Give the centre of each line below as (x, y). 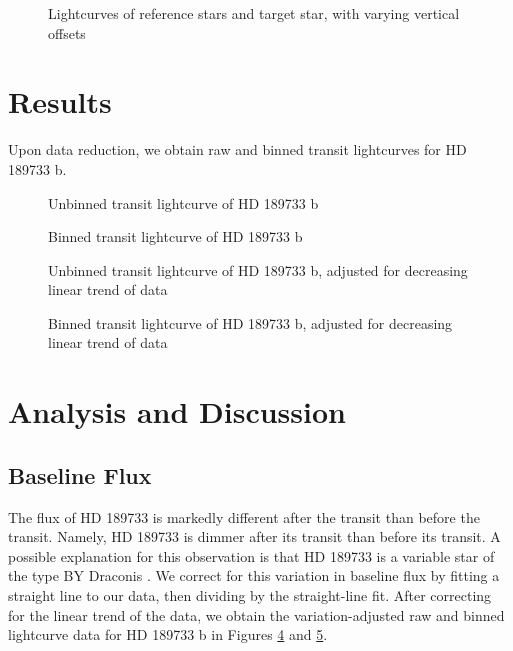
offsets (67, 32)
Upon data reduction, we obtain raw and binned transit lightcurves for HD (237, 149)
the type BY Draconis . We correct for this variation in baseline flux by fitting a (254, 575)
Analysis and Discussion (177, 411)
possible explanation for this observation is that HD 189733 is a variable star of (251, 555)
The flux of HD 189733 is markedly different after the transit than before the (244, 516)
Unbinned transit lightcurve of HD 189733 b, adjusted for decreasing (258, 269)
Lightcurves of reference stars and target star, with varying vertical (254, 13)
